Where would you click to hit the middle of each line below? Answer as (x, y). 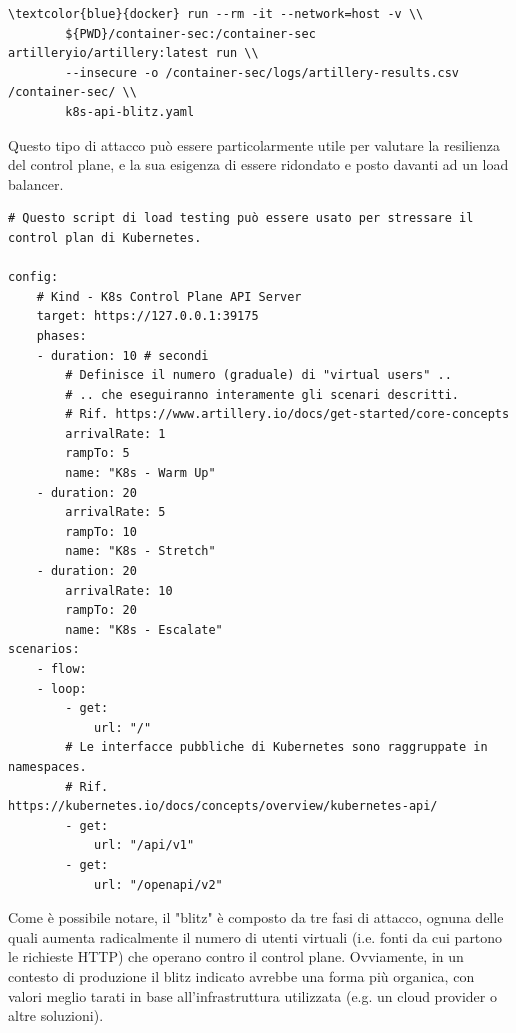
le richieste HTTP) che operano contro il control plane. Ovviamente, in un (236, 956)
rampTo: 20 (101, 610)
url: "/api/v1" (144, 845)
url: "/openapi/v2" (158, 884)
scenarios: (44, 649)
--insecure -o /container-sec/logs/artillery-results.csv (262, 72)
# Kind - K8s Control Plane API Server (169, 296)
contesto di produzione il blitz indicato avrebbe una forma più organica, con (241, 975)
